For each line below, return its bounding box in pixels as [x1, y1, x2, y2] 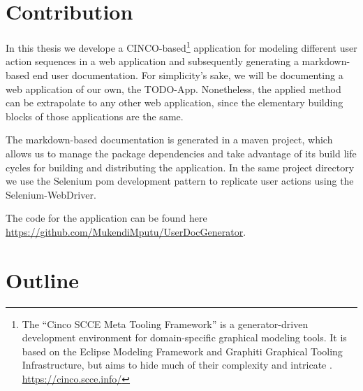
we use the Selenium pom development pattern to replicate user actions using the [6, 173, 354, 188]
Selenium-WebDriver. [6, 187, 96, 201]
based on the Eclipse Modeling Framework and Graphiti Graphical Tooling [22, 343, 343, 358]
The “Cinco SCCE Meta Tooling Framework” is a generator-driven [22, 316, 309, 331]
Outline [6, 265, 80, 294]
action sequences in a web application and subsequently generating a [6, 54, 299, 69]
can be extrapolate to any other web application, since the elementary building [6, 95, 343, 110]
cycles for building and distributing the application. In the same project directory [6, 159, 355, 174]
